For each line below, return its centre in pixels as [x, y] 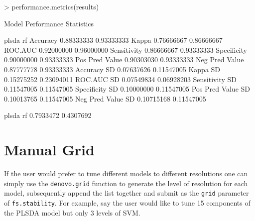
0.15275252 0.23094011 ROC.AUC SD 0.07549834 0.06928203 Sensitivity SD [120, 79]
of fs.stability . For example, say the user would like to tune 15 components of [127, 202]
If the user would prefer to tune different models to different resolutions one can [126, 173]
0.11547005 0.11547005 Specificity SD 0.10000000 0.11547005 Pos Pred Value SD [127, 89]
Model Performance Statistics [49, 23]
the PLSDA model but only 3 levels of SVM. [72, 212]
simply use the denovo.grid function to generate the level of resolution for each [126, 183]
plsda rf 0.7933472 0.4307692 [48, 115]
